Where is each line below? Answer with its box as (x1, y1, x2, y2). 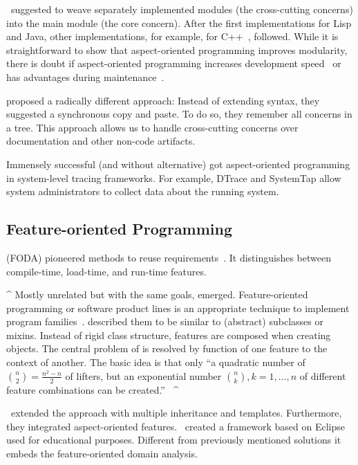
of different (299, 368, 346, 383)
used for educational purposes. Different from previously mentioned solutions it (6, 432, 341, 447)
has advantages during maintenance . (6, 69, 164, 84)
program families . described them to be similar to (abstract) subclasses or (6, 314, 323, 329)
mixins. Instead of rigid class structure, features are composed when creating (6, 327, 331, 342)
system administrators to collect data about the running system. (6, 184, 279, 199)
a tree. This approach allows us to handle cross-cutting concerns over (6, 120, 299, 134)
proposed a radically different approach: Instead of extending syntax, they (6, 93, 320, 107)
